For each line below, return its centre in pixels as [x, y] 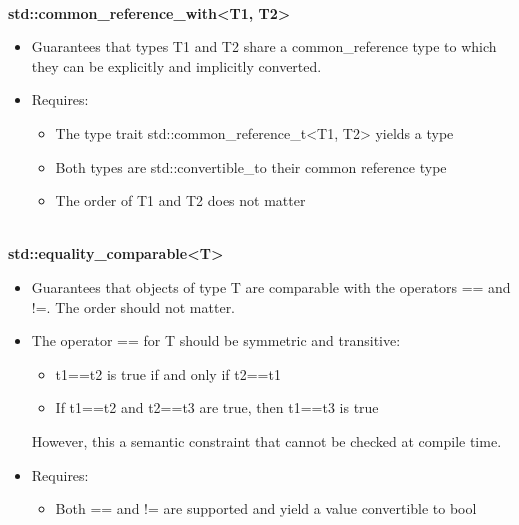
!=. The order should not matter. [133, 306]
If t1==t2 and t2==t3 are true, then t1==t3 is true [217, 407]
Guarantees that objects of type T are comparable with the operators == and [271, 286]
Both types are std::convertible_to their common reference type [251, 166]
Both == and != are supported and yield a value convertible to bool [266, 508]
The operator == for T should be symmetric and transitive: [216, 340]
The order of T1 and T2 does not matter [180, 200]
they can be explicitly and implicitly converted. [176, 65]
